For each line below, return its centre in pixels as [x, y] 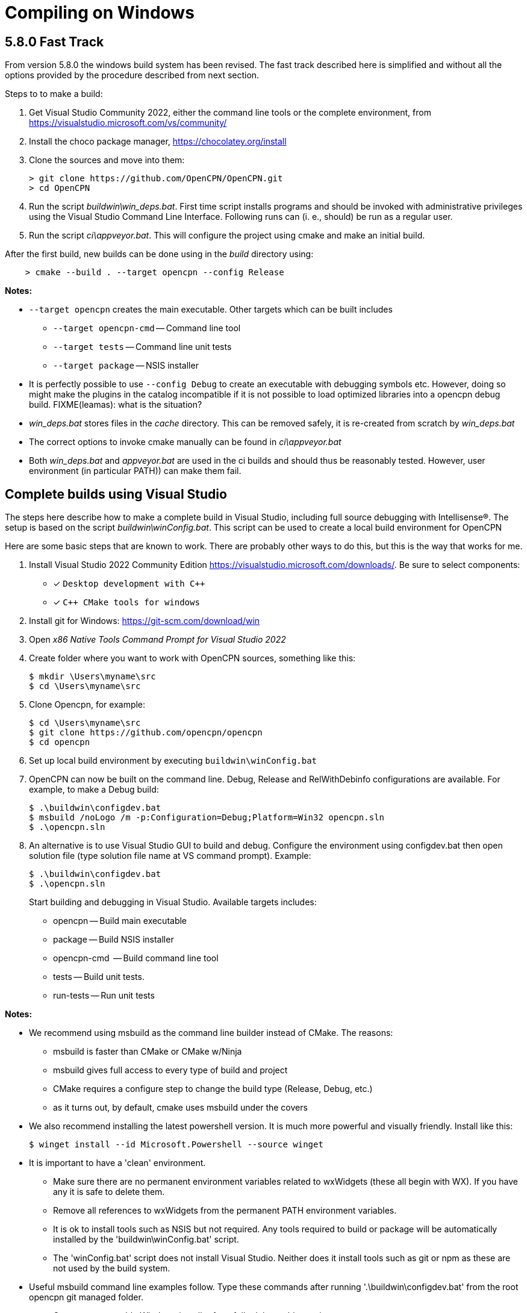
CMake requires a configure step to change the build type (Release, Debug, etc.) [213, 1089]
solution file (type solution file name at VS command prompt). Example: [170, 856]
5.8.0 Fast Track [55, 42]
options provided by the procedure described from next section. [132, 75]
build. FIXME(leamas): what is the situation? [116, 405]
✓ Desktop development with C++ [129, 584]
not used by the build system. [112, 1268]
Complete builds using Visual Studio [116, 494]
